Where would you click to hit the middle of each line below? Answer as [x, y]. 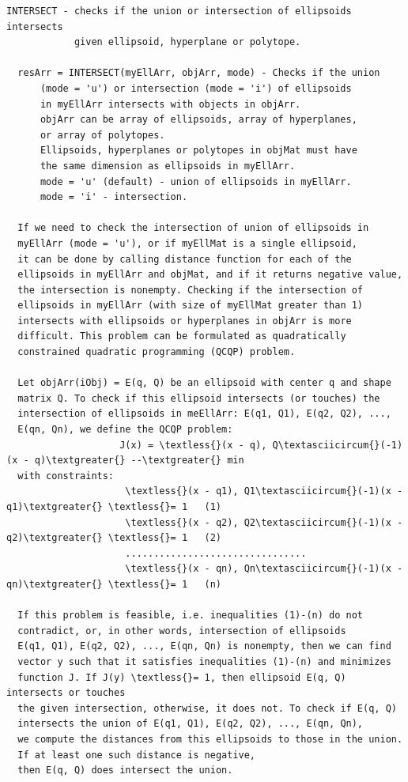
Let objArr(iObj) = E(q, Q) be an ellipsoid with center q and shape [204, 383]
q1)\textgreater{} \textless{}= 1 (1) [114, 507]
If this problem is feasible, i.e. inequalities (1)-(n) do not [191, 616]
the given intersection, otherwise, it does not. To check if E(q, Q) [207, 708]
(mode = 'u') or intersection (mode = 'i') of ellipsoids [196, 88]
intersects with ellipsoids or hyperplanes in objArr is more [185, 321]
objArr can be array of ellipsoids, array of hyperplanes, [198, 120]
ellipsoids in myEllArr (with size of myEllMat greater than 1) [191, 306]
